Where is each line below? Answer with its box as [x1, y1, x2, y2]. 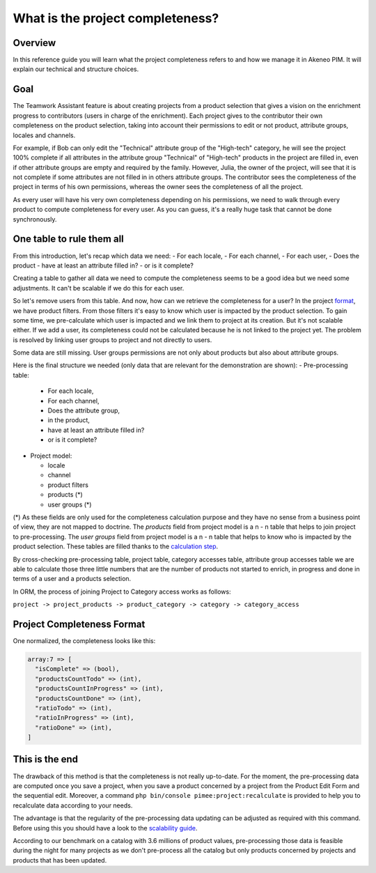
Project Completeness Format [13, 618, 146, 630]
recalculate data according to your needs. [13, 801, 133, 810]
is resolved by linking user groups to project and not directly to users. [13, 335, 212, 344]
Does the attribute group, [47, 406, 120, 415]
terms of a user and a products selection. [13, 575, 132, 583]
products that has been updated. [13, 856, 107, 864]
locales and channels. [13, 131, 76, 139]
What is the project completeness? [13, 10, 219, 26]
